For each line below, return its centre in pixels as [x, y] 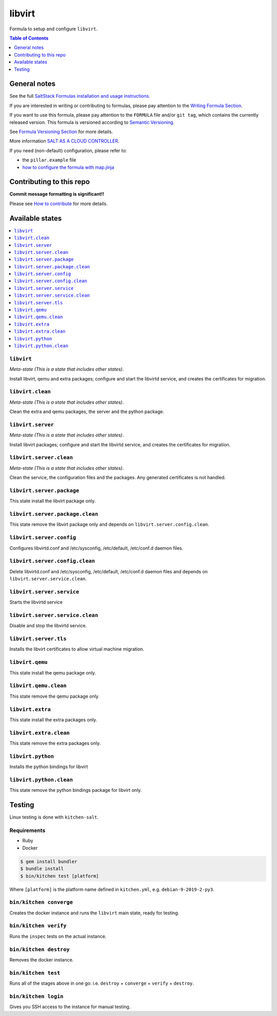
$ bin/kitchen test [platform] [60, 876]
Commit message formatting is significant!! [57, 194]
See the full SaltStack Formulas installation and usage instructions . [80, 96]
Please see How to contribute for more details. [58, 204]
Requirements [27, 830]
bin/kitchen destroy [40, 949]
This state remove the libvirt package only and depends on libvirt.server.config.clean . [110, 524]
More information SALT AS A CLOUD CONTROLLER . [65, 141]
